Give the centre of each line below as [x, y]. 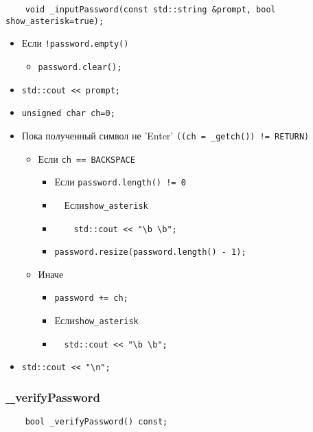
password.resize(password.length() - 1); [150, 252]
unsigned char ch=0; [68, 114]
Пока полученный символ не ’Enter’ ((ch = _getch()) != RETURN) [165, 135]
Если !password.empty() [75, 43]
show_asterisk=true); [55, 21]
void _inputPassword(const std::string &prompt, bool [150, 10]
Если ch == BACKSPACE [86, 158]
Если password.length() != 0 [120, 182]
